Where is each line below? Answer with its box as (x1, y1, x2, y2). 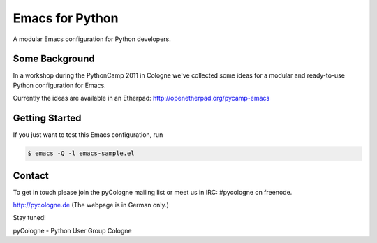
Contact (13, 170, 49, 182)
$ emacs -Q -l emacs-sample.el (27, 149, 135, 157)
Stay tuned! (13, 214, 46, 222)
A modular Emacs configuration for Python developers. (13, 35, 171, 43)
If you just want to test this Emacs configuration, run (13, 131, 163, 139)
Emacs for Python (13, 10, 119, 26)
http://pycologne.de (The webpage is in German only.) (13, 201, 169, 209)
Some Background (13, 53, 96, 65)
